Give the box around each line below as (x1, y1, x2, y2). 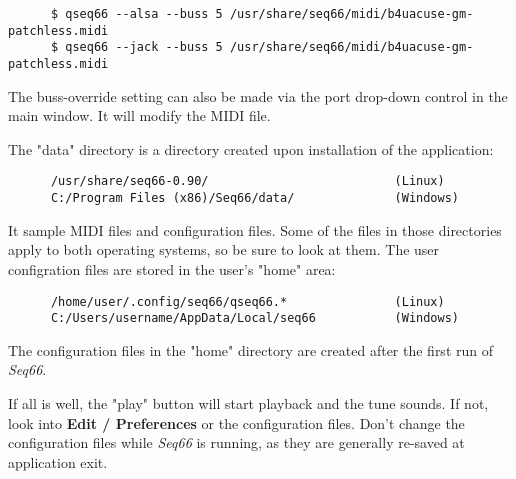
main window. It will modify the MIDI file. (8, 105, 271, 126)
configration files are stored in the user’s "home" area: (8, 258, 336, 279)
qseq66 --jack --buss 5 (65, 40, 223, 55)
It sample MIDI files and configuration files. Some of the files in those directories (8, 219, 502, 240)
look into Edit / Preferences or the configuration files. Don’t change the (8, 412, 465, 433)
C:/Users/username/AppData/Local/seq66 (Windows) (50, 311, 460, 326)
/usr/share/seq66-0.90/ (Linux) (50, 174, 445, 189)
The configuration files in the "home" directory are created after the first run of (8, 339, 494, 360)
